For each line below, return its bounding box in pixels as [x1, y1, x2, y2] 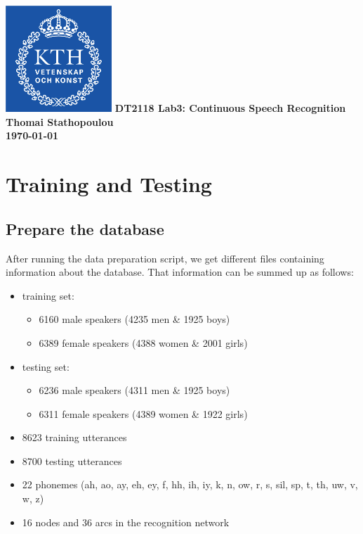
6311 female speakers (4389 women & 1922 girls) [39, 406, 248, 421]
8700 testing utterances [22, 453, 122, 468]
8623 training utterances [22, 430, 127, 445]
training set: [22, 288, 74, 303]
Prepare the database [6, 217, 164, 239]
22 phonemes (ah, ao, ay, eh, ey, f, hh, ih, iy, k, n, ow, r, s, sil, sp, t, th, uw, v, [22, 477, 358, 492]
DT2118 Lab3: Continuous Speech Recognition [114, 101, 346, 115]
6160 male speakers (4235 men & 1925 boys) [39, 312, 230, 326]
